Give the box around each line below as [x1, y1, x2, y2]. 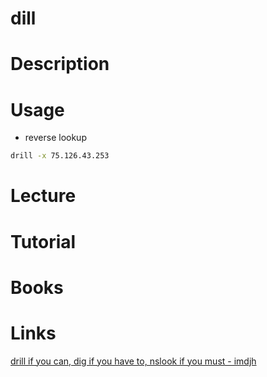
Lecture [10, 185, 77, 207]
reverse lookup [24, 132, 87, 144]
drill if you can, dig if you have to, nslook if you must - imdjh [10, 355, 257, 367]
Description [10, 53, 110, 76]
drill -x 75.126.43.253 [10, 151, 110, 161]
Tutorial [10, 230, 77, 253]
